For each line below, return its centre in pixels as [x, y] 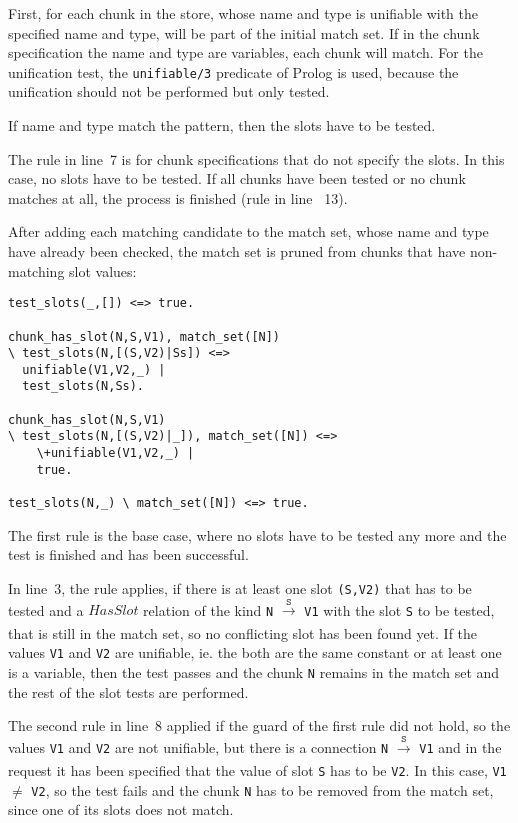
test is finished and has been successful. [128, 554]
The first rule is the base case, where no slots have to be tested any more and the [257, 534]
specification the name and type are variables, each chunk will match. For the [245, 52]
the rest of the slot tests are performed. [128, 691]
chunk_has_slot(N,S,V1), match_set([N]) [144, 336]
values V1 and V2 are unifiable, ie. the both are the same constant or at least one [255, 652]
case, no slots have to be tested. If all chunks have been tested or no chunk [237, 178]
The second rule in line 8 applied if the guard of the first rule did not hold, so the [259, 725]
